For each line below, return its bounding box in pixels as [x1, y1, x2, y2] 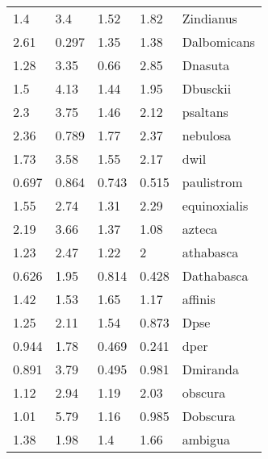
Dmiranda [182, 360, 239, 378]
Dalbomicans [182, 32, 255, 51]
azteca [182, 219, 218, 238]
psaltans [182, 102, 228, 121]
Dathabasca [182, 266, 249, 285]
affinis [182, 290, 216, 308]
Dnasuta [182, 56, 230, 74]
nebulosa [182, 126, 232, 144]
